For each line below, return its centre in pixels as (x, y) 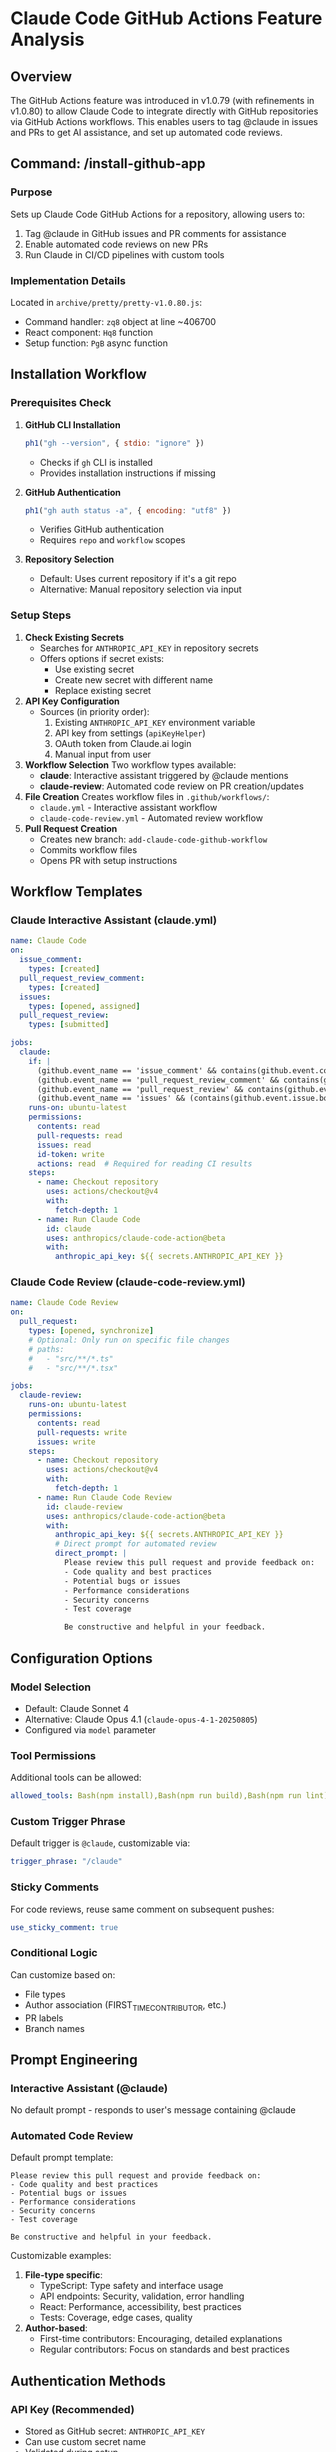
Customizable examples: (61, 2256)
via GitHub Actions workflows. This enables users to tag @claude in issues (164, 121)
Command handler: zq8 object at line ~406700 (120, 321)
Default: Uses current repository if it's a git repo (138, 579)
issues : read (64, 1145)
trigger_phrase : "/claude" (66, 1862)
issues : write (66, 1442)
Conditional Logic (54, 1953)
